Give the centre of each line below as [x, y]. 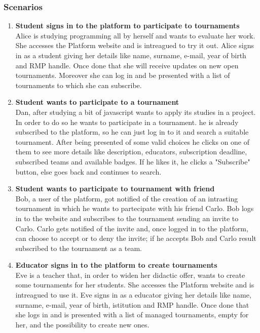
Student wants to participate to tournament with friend [115, 189]
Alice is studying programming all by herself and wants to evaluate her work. [135, 35]
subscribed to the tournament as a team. [79, 248]
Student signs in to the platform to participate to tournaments [127, 26]
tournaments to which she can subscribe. [79, 85]
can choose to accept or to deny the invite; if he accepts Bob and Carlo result [136, 238]
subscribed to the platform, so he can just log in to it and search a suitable [132, 132]
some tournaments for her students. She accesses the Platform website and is [135, 285]
